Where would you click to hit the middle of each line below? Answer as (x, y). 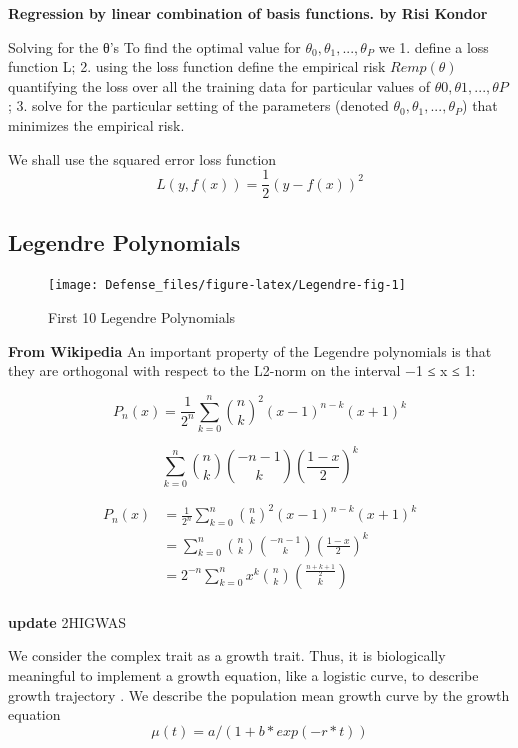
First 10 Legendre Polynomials (142, 317)
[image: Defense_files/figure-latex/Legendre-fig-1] (227, 285)
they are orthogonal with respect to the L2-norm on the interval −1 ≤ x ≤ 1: (242, 370)
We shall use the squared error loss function (142, 158)
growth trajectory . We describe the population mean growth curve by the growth (259, 694)
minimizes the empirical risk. (96, 124)
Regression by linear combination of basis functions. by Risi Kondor (248, 13)
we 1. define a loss (433, 46)
